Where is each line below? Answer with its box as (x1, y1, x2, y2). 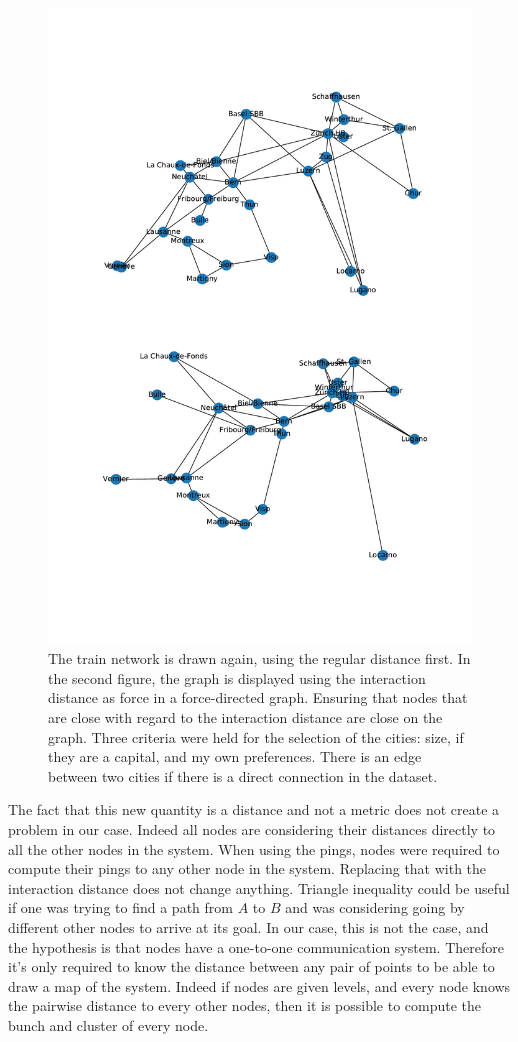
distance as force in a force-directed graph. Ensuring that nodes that (48, 687, 468, 708)
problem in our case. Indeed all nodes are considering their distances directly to (8, 818, 496, 839)
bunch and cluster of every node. (8, 1014, 209, 1035)
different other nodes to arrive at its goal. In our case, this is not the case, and (8, 916, 489, 937)
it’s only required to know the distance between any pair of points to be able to (8, 956, 495, 977)
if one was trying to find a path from (8, 897, 233, 918)
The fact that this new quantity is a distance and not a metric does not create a (8, 799, 500, 820)
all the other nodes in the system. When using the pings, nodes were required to (8, 838, 500, 859)
